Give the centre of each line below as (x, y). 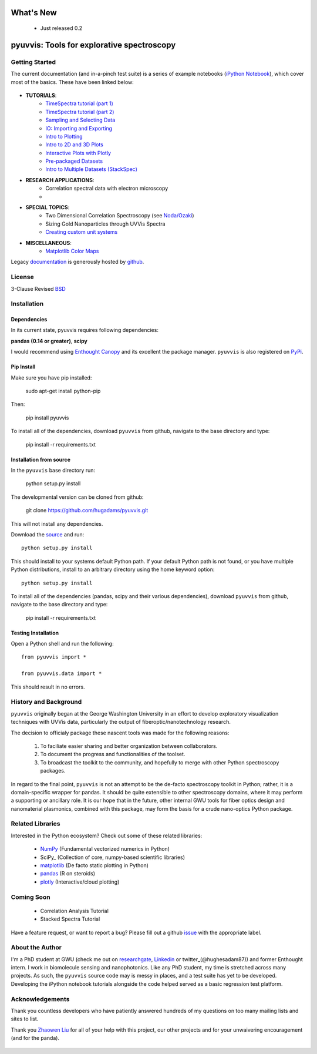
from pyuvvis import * (54, 657)
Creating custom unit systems (82, 232)
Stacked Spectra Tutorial (70, 919)
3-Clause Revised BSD (38, 288)
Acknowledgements (40, 999)
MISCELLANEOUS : (48, 243)
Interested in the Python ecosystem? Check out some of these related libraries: (107, 835)
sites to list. (25, 1019)
